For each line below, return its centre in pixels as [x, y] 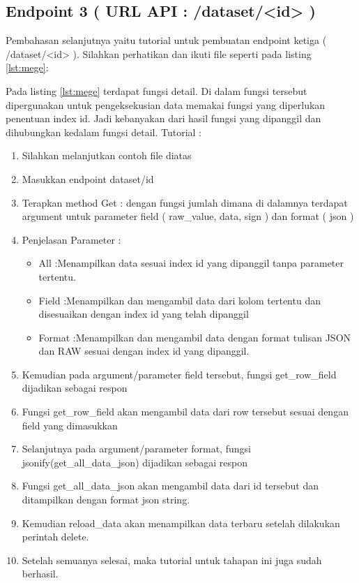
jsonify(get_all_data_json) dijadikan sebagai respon [135, 462]
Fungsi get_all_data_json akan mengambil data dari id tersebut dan [170, 486]
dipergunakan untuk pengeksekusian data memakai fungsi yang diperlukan [166, 104]
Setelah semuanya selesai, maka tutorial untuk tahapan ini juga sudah [172, 560]
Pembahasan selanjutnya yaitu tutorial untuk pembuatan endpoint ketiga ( [166, 40]
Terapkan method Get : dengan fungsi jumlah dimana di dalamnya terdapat [185, 202]
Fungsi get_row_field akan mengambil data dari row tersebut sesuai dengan [185, 412]
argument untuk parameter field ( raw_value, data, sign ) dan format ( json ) [188, 216]
